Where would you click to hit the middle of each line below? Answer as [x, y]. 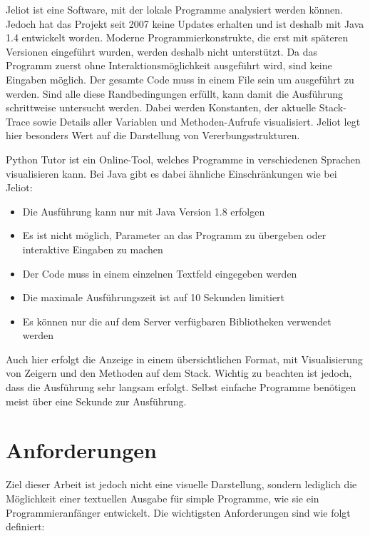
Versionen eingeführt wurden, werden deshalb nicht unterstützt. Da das [162, 51]
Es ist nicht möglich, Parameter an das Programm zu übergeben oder [174, 235]
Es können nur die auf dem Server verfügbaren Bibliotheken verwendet [177, 321]
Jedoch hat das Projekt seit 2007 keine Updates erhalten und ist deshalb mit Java [185, 23]
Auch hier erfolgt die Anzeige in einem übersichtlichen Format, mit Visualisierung [184, 359]
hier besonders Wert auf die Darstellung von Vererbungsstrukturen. [153, 135]
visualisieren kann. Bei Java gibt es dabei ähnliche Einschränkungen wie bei [171, 173]
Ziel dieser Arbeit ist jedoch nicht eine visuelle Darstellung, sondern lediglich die [181, 484]
